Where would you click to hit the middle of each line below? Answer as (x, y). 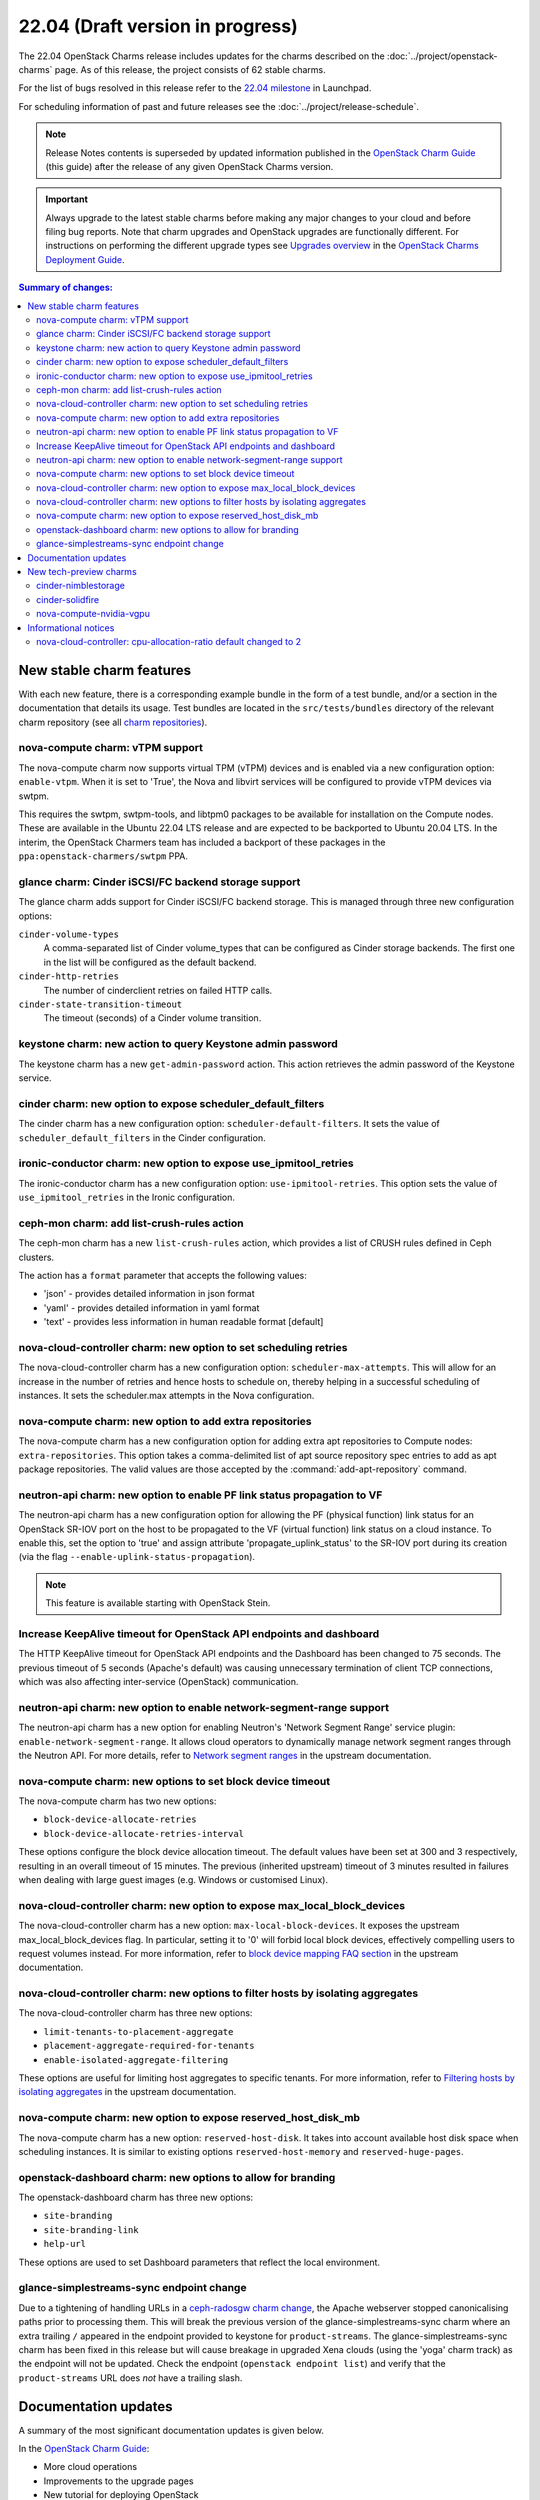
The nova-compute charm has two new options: (117, 1801)
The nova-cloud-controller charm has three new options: (135, 2013)
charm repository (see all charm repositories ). (113, 722)
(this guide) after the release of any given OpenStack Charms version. (189, 166)
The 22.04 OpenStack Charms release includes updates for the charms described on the (201, 56)
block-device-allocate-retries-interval (144, 1833)
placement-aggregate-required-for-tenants (149, 2046)
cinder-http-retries (69, 976)
